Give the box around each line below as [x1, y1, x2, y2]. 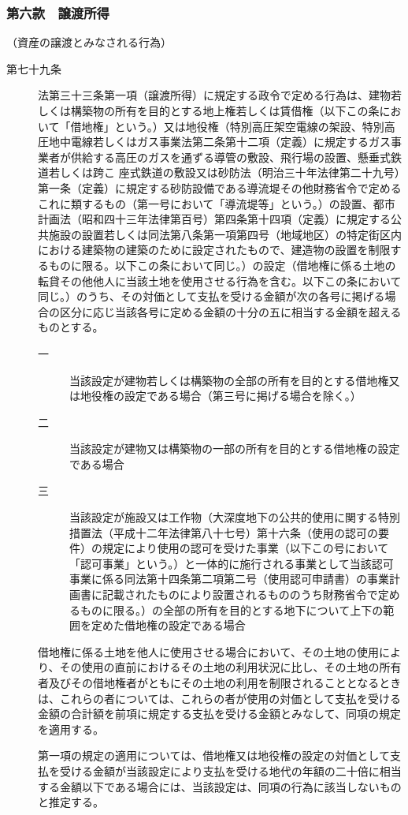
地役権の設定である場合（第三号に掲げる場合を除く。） [80, 387, 362, 404]
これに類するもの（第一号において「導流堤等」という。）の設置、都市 [38, 195, 395, 211]
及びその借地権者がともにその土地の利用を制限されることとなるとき [48, 675, 402, 690]
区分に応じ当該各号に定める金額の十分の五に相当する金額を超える [59, 303, 402, 320]
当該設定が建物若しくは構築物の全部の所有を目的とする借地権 [69, 372, 389, 388]
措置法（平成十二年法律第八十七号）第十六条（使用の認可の [69, 524, 378, 540]
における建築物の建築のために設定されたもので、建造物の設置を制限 [38, 241, 391, 258]
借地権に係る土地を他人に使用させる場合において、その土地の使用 [38, 643, 379, 660]
